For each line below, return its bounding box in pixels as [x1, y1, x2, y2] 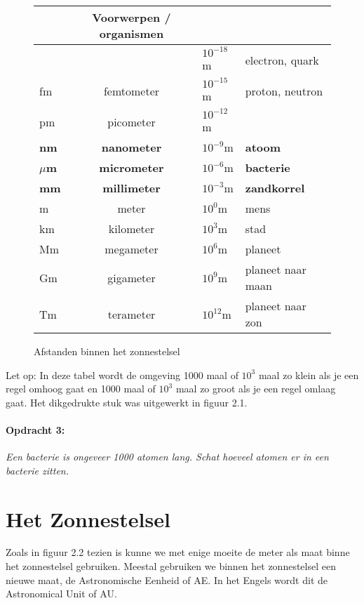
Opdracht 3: [6, 422, 65, 437]
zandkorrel [245, 180, 305, 196]
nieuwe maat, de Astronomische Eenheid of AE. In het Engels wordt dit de [6, 572, 328, 587]
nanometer [101, 139, 162, 155]
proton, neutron [245, 82, 323, 99]
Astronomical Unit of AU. [6, 586, 117, 601]
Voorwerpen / [92, 9, 171, 25]
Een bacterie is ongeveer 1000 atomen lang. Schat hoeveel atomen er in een [6, 449, 329, 464]
